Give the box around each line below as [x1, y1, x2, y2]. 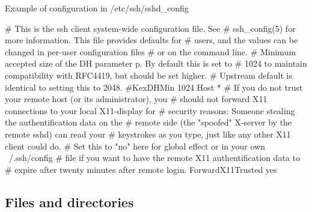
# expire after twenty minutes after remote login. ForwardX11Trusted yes [5, 163, 277, 175]
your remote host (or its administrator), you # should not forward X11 [5, 92, 268, 105]
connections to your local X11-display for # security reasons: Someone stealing [5, 104, 295, 117]
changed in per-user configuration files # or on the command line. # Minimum [5, 45, 296, 58]
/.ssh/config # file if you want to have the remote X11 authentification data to [8, 151, 300, 164]
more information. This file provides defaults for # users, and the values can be [5, 34, 298, 46]
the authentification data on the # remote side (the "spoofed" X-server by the [5, 116, 292, 129]
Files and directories [5, 192, 134, 211]
